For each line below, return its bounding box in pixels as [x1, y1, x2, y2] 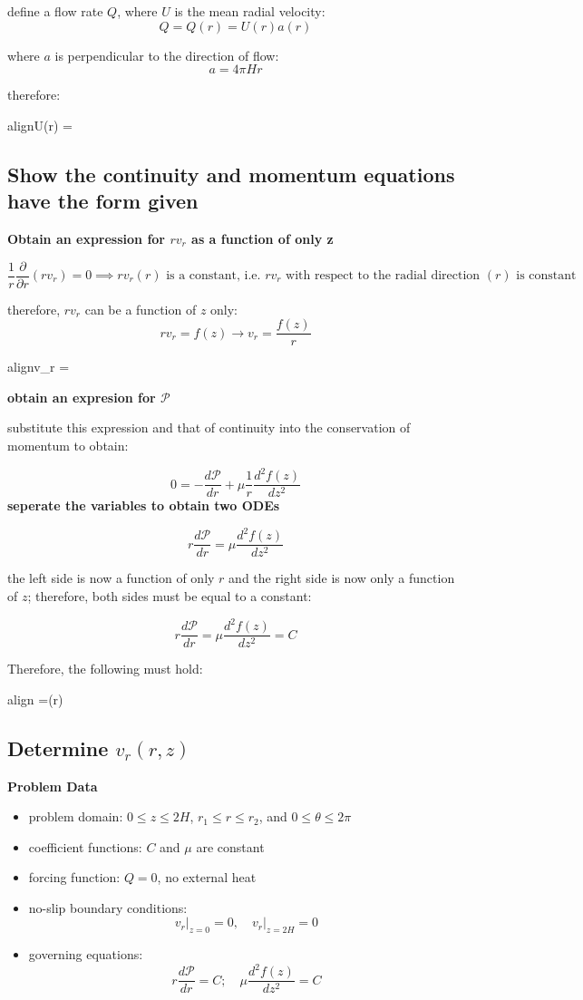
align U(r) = [7, 115, 73, 134]
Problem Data [7, 776, 98, 795]
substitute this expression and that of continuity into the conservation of [7, 418, 411, 437]
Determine [7, 733, 109, 762]
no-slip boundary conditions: [28, 898, 188, 917]
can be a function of [84, 299, 197, 318]
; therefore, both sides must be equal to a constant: [27, 586, 312, 605]
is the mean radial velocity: [174, 2, 326, 20]
